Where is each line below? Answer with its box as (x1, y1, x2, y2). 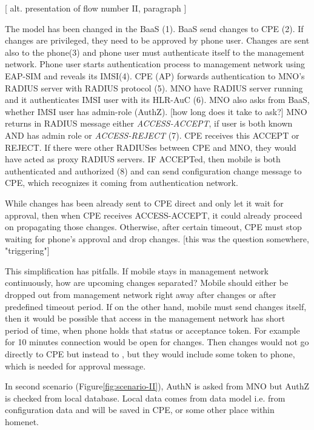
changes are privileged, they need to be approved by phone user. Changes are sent (5, 34, 310, 47)
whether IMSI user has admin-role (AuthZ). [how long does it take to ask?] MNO (5, 105, 307, 117)
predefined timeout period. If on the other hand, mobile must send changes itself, (5, 300, 307, 313)
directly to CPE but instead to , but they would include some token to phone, (5, 348, 295, 360)
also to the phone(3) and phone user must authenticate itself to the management (5, 45, 305, 58)
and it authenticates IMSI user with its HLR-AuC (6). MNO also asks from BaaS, (5, 93, 310, 106)
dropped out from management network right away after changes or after (5, 288, 276, 301)
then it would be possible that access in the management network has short (5, 312, 286, 325)
